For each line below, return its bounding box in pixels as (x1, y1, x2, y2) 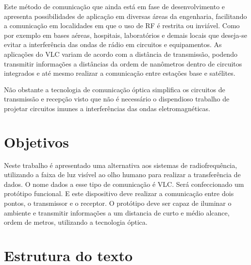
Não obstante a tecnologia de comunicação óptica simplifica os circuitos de (4, 84, 225, 94)
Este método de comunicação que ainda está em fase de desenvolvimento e (4, 1, 225, 11)
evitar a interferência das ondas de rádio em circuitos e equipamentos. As (4, 39, 222, 50)
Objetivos (4, 132, 69, 151)
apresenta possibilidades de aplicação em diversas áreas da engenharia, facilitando (4, 11, 247, 21)
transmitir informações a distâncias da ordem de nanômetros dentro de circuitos (4, 58, 242, 68)
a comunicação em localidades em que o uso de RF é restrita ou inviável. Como (4, 20, 240, 31)
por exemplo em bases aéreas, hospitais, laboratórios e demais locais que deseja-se (4, 30, 247, 40)
